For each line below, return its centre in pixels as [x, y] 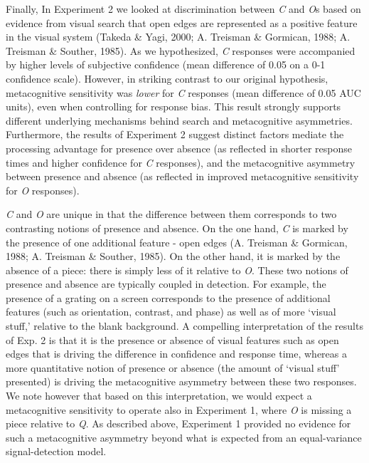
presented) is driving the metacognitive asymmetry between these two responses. [181, 381]
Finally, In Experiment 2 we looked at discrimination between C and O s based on [183, 9]
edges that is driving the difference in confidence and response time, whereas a [177, 354]
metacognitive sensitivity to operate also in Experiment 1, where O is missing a [179, 409]
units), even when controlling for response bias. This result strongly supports [173, 106]
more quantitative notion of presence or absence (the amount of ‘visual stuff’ [173, 367]
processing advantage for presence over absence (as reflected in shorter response [179, 148]
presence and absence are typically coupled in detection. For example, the [166, 284]
